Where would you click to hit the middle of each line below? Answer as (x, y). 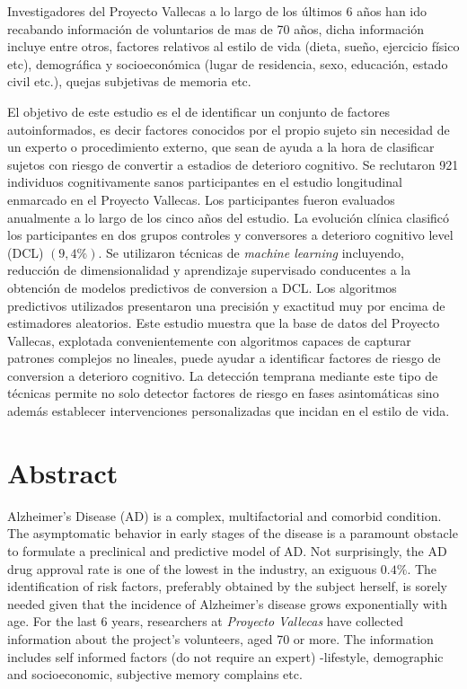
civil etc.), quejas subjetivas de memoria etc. (129, 81)
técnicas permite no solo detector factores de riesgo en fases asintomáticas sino (223, 393)
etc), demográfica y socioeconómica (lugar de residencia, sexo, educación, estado (228, 63)
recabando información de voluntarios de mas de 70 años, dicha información (216, 28)
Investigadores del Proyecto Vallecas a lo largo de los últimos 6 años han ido (217, 11)
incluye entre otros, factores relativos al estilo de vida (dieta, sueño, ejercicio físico (233, 46)
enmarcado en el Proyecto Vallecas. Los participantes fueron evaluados (201, 199)
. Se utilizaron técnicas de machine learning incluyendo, (251, 252)
